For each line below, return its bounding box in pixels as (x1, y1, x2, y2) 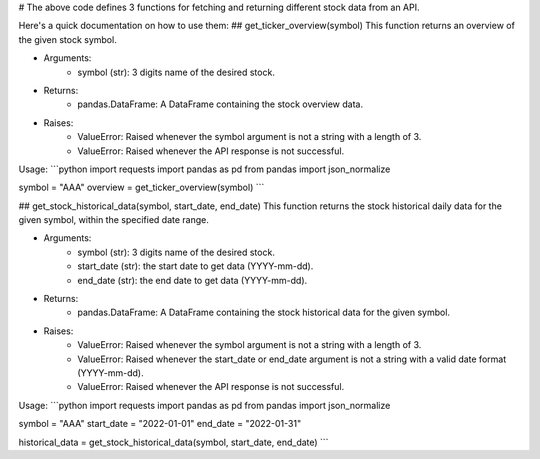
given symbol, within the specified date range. (18, 214, 209, 226)
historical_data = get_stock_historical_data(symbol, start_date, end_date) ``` (18, 436, 329, 448)
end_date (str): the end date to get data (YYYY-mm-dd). (77, 274, 308, 286)
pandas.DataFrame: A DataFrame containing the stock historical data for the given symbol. (77, 306, 450, 319)
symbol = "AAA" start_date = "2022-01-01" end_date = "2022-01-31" (18, 418, 302, 430)
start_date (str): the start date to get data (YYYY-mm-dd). (77, 260, 314, 272)
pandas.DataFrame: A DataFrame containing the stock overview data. (77, 98, 364, 110)
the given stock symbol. (18, 33, 117, 45)
